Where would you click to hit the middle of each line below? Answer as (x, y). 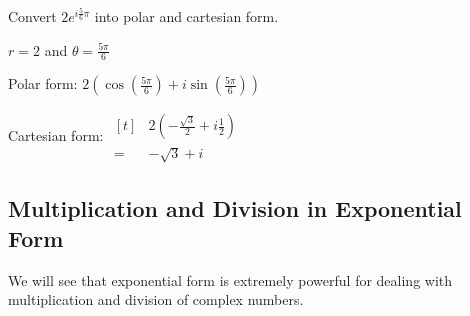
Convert (32, 16)
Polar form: (43, 83)
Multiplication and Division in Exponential (235, 208)
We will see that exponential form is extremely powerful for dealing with (230, 279)
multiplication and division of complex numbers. (156, 299)
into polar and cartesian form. (186, 16)
